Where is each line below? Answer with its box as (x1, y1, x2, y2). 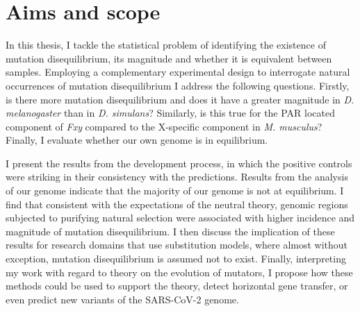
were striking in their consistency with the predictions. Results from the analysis (6, 169, 348, 184)
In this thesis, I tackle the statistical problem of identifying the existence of (6, 37, 326, 52)
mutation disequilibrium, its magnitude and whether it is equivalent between (6, 51, 332, 65)
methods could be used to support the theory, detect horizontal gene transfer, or (6, 278, 348, 293)
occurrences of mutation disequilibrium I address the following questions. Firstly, (6, 78, 350, 92)
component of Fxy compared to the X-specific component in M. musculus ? (6, 119, 322, 133)
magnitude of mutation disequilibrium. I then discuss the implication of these (6, 224, 335, 238)
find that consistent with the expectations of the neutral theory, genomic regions (6, 196, 348, 211)
